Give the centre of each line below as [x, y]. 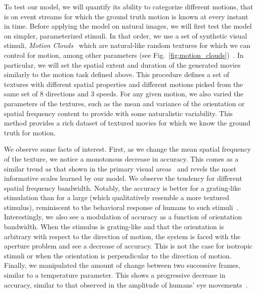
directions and [67, 94]
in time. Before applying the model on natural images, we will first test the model [128, 26]
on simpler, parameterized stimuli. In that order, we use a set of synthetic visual [126, 35]
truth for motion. [30, 132]
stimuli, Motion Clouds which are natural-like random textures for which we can [127, 45]
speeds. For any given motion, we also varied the [170, 94]
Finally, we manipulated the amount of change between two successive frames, [122, 265]
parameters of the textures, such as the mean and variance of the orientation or [124, 103]
